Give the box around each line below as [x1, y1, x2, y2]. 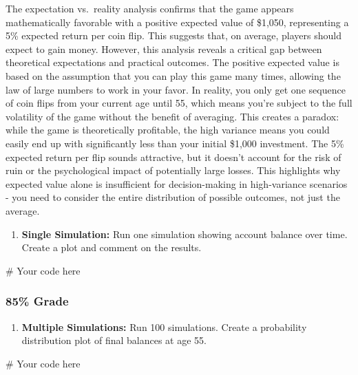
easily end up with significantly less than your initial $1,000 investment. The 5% [6, 136, 344, 150]
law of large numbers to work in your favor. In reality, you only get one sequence [6, 82, 346, 96]
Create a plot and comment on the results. [21, 240, 202, 255]
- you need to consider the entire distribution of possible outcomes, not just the [6, 190, 340, 204]
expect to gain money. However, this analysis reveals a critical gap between [6, 41, 322, 56]
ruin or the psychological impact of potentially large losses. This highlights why [6, 163, 341, 178]
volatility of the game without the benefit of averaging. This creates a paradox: [6, 109, 339, 123]
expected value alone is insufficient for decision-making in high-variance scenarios [6, 176, 348, 191]
